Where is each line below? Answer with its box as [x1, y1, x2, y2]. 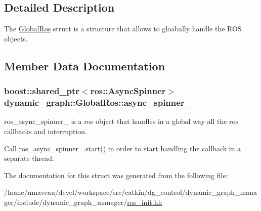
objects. [4, 33, 28, 44]
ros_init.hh [127, 196, 162, 207]
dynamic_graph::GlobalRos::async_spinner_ [4, 96, 192, 109]
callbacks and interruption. [4, 125, 87, 136]
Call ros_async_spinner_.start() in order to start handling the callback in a [4, 143, 241, 153]
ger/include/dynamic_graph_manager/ [4, 196, 127, 207]
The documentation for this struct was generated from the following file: [4, 170, 228, 180]
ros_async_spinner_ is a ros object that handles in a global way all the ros [4, 116, 239, 126]
